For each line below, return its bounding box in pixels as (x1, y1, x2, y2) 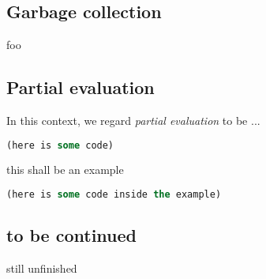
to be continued (6, 223, 137, 247)
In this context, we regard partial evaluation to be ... (6, 112, 260, 128)
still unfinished (6, 260, 77, 277)
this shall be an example (6, 161, 124, 178)
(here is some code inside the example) (6, 189, 222, 201)
